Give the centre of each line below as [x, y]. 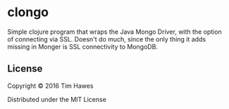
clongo [28, 12]
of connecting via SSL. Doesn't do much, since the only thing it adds [107, 39]
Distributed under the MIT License [57, 99]
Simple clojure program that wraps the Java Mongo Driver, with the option [114, 32]
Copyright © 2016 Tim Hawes [50, 86]
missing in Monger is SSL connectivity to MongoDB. [83, 46]
